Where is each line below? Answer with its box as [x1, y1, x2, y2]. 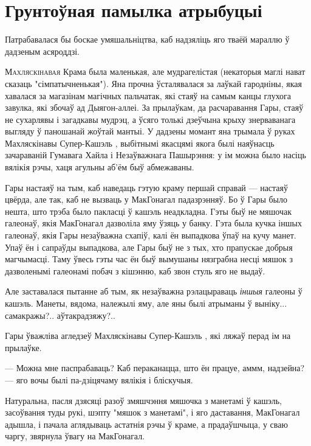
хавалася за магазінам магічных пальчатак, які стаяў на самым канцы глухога [5, 89, 292, 102]
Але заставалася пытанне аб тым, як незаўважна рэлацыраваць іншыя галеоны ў [5, 285, 302, 298]
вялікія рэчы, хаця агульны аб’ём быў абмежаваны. [5, 161, 194, 173]
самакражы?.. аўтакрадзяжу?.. [5, 308, 115, 321]
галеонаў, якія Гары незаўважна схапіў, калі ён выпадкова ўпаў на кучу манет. [5, 229, 296, 242]
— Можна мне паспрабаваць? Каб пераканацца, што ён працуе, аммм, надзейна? [5, 361, 305, 374]
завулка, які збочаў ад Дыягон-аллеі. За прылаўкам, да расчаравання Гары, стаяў [5, 101, 304, 114]
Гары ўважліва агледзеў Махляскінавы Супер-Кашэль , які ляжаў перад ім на [5, 329, 291, 342]
